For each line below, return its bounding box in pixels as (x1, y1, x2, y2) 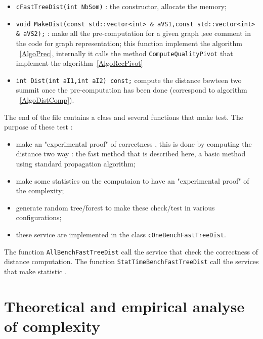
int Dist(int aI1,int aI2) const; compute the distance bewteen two (16, 74, 242, 85)
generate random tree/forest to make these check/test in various (16, 202, 215, 213)
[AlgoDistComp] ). (19, 95, 74, 105)
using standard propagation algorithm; (16, 158, 136, 169)
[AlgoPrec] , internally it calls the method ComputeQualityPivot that (19, 48, 233, 58)
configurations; (16, 212, 62, 223)
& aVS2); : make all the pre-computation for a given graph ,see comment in (16, 28, 251, 38)
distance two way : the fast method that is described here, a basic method (16, 148, 246, 159)
